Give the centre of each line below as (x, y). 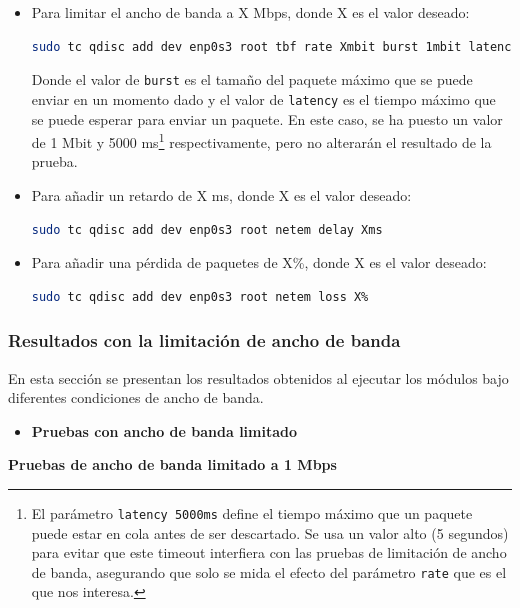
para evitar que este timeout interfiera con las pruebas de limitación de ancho (269, 552)
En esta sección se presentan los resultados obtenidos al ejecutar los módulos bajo (258, 377)
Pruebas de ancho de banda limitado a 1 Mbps (172, 464)
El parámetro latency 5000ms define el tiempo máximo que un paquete (252, 512)
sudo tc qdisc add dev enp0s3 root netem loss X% (200, 296)
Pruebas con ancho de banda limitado (164, 430)
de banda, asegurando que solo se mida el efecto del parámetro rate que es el (269, 571)
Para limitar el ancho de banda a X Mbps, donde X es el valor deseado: (250, 12)
